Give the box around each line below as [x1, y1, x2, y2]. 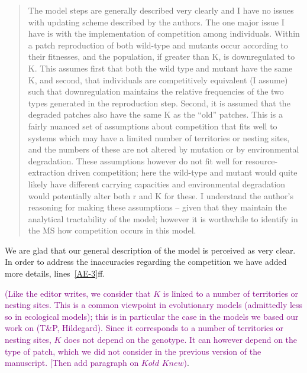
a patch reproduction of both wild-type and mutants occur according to [28, 38, 288, 51]
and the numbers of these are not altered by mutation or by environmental [28, 143, 299, 155]
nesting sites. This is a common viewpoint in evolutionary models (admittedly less [5, 299, 303, 311]
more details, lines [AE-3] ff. [5, 267, 105, 280]
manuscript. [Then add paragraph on [5, 356, 139, 369]
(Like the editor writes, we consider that [5, 287, 151, 299]
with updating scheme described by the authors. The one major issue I [28, 15, 285, 28]
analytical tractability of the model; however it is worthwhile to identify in [28, 212, 298, 225]
